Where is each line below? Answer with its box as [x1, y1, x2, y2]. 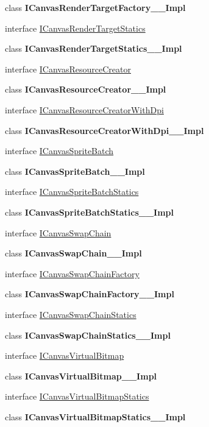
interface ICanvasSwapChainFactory [5, 267, 140, 280]
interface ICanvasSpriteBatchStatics [5, 185, 139, 198]
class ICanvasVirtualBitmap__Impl [5, 369, 157, 382]
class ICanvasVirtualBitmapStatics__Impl [5, 410, 186, 423]
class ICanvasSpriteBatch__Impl [5, 164, 145, 177]
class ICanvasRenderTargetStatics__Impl [5, 42, 182, 55]
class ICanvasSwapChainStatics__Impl [5, 328, 171, 341]
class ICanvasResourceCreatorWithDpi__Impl [5, 124, 204, 136]
